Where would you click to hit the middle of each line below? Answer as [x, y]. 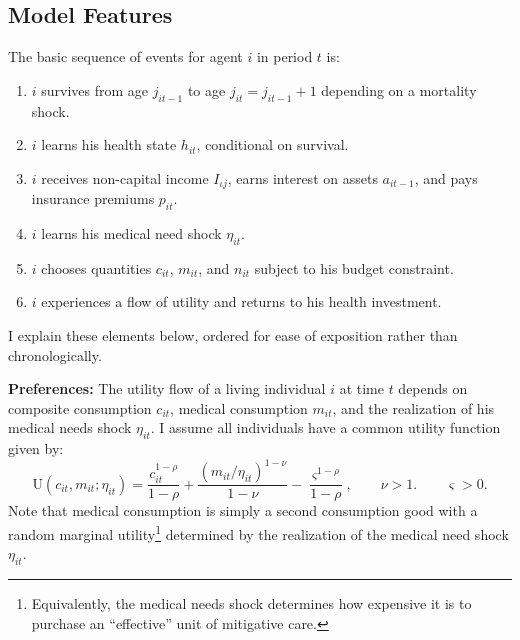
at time [361, 388]
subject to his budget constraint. [354, 267]
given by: [36, 448]
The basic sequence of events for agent [125, 56]
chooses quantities [96, 267]
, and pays [446, 177]
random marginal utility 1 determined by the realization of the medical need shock [258, 532]
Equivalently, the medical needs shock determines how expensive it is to [251, 602]
